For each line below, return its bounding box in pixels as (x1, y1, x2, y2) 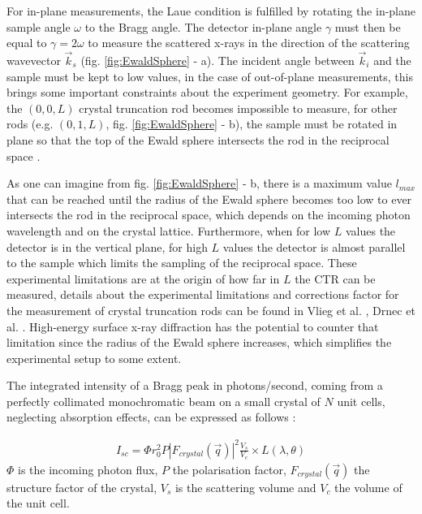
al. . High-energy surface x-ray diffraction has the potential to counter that (6, 317, 379, 335)
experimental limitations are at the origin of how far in (6, 270, 280, 287)
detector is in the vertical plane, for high (6, 238, 208, 255)
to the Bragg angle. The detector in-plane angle (84, 18, 322, 35)
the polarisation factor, (172, 460, 286, 477)
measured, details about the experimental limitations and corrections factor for (6, 286, 399, 303)
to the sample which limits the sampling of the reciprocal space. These (6, 254, 357, 271)
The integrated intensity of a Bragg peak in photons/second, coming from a (6, 377, 383, 394)
